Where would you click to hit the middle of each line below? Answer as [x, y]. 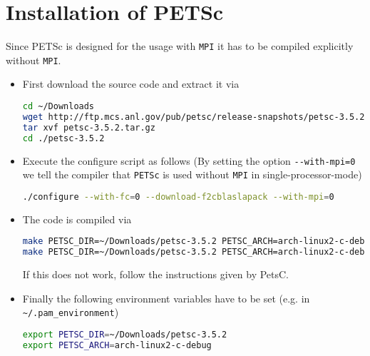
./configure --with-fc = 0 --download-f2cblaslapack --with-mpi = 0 [178, 197]
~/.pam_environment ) [71, 312]
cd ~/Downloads [58, 107]
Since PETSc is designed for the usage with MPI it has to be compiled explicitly [180, 46]
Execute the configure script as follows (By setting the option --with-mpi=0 [189, 160]
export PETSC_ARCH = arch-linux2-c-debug [117, 345]
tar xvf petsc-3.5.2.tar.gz [89, 127]
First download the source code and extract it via [131, 84]
